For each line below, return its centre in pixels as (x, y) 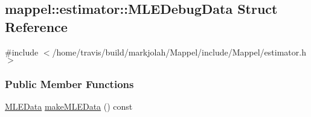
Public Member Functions (69, 84)
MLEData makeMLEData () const (69, 106)
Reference (36, 26)
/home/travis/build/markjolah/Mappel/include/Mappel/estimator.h (179, 52)
